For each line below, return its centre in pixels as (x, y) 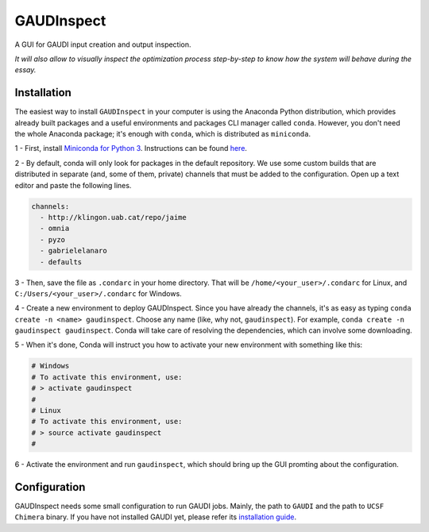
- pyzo (53, 239)
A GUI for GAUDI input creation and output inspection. (103, 44)
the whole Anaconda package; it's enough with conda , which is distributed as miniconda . (163, 134)
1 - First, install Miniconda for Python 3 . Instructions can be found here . (131, 148)
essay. (25, 70)
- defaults (61, 262)
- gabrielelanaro (73, 251)
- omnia (55, 229)
